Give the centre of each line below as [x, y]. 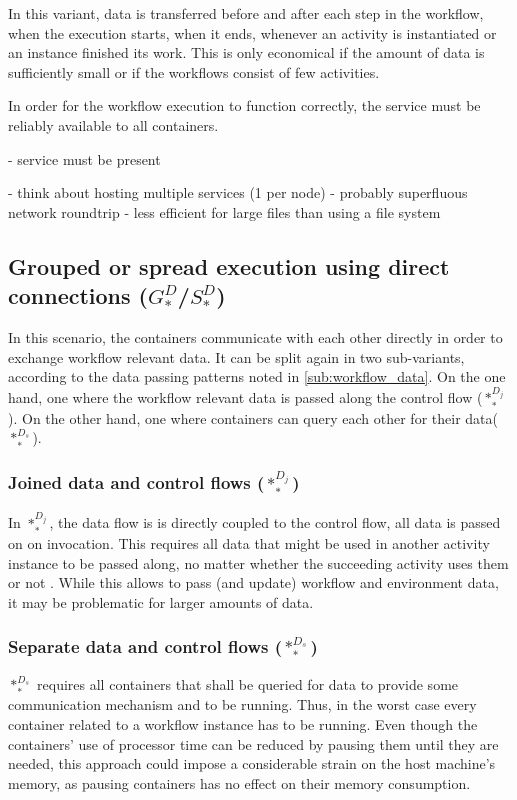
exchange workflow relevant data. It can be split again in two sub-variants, [236, 356]
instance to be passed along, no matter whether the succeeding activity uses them [258, 562]
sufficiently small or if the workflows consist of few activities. [194, 71]
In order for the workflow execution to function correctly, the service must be [244, 105]
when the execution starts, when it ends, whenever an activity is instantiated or [252, 32]
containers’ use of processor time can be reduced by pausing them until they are [253, 743]
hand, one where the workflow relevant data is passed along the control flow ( [245, 397]
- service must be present [84, 158]
